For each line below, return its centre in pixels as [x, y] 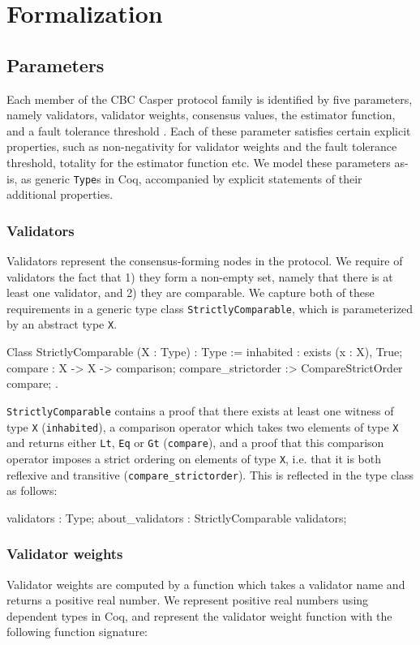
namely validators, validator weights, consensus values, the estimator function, [201, 115]
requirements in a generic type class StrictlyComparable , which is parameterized [210, 308]
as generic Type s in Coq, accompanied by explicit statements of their [191, 178]
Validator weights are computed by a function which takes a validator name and [206, 584]
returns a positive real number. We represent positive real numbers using [188, 600]
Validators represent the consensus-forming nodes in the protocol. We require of [205, 261]
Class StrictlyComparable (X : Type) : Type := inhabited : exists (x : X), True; [205, 352]
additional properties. [60, 194]
